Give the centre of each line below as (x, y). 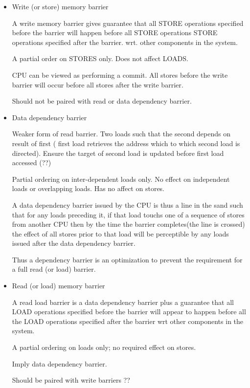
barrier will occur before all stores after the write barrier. (98, 84)
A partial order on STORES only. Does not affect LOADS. (100, 58)
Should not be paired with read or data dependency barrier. (102, 101)
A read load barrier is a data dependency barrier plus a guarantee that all (123, 302)
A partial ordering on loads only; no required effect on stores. (104, 347)
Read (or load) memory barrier (58, 286)
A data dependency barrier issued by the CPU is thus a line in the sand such (127, 205)
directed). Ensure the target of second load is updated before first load (118, 153)
